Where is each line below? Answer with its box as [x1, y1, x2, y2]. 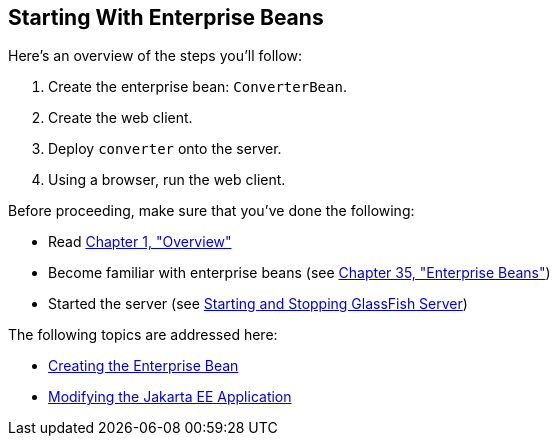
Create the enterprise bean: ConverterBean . [48, 78, 347, 96]
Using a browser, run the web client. [48, 171, 286, 189]
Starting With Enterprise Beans [8, 5, 324, 30]
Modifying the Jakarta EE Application [48, 388, 292, 406]
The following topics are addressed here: [8, 326, 278, 344]
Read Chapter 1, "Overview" [48, 233, 232, 251]
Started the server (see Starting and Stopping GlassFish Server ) [48, 295, 468, 313]
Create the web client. [48, 109, 193, 127]
